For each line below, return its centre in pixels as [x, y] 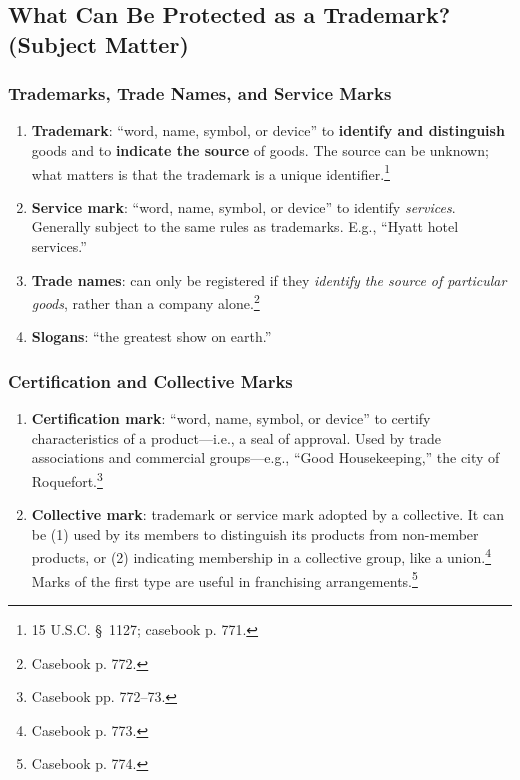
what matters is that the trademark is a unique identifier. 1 [210, 172]
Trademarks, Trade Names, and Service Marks [200, 93]
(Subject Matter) [98, 43]
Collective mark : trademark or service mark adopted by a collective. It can [267, 514]
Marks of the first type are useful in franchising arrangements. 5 [224, 579]
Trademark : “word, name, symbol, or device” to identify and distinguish [268, 130]
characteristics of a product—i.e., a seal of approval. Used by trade [236, 437]
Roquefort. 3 [67, 479]
